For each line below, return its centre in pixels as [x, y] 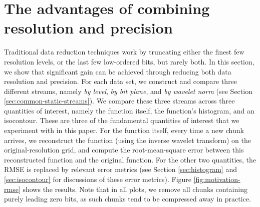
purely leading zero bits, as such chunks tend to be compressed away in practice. [127, 199]
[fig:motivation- [217, 179]
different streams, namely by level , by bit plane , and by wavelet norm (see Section [128, 91]
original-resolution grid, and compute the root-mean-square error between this [124, 150]
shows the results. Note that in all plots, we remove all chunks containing [135, 189]
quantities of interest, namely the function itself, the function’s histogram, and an [129, 110]
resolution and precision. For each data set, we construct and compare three [121, 81]
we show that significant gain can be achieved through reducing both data [118, 71]
